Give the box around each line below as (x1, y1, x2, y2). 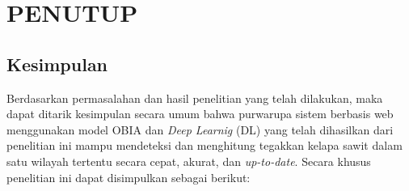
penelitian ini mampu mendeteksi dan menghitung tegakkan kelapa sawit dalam (6, 137, 403, 154)
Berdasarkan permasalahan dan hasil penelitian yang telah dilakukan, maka (6, 89, 383, 106)
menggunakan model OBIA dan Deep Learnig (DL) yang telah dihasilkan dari (6, 121, 394, 138)
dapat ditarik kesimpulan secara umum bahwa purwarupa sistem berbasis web (6, 105, 394, 122)
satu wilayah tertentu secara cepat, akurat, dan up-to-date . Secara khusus (6, 152, 371, 169)
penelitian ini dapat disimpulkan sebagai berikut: (6, 168, 251, 185)
